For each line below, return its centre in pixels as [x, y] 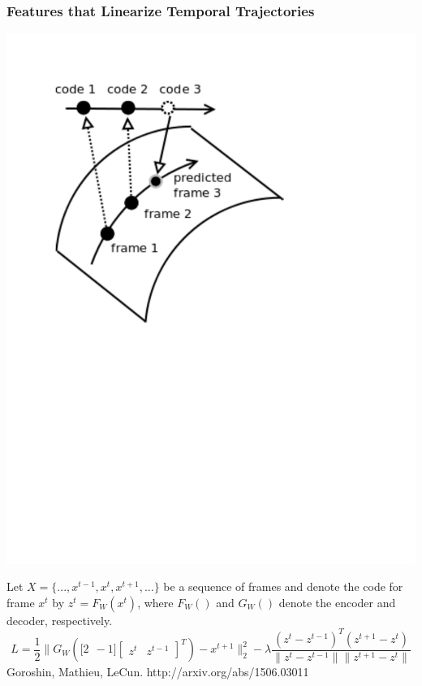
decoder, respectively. [60, 620]
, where [155, 602]
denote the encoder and [337, 602]
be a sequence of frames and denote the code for [283, 586]
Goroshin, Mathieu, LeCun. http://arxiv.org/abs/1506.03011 [158, 671]
